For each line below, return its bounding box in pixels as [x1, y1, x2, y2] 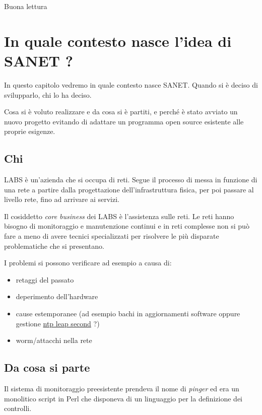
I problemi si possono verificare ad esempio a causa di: [4, 257, 172, 268]
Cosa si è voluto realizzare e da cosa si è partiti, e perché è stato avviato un [4, 106, 238, 117]
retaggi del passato [16, 274, 74, 285]
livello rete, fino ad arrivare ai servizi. [4, 194, 119, 204]
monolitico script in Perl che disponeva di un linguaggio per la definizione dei [4, 393, 243, 403]
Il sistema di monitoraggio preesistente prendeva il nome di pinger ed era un [4, 383, 239, 393]
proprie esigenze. [4, 126, 55, 136]
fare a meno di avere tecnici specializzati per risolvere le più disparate [4, 231, 219, 241]
